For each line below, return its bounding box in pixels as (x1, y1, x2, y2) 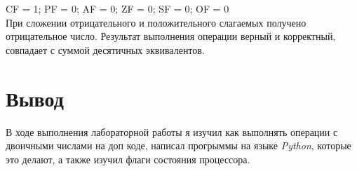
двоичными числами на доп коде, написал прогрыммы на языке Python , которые (6, 138, 351, 153)
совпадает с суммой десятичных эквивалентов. (6, 42, 205, 57)
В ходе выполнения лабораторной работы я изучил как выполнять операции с (6, 124, 338, 139)
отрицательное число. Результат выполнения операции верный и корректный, (6, 29, 336, 43)
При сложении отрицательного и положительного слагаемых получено (6, 15, 307, 29)
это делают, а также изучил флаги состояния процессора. (6, 151, 250, 166)
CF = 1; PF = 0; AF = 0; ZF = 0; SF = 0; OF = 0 (6, 1, 229, 15)
